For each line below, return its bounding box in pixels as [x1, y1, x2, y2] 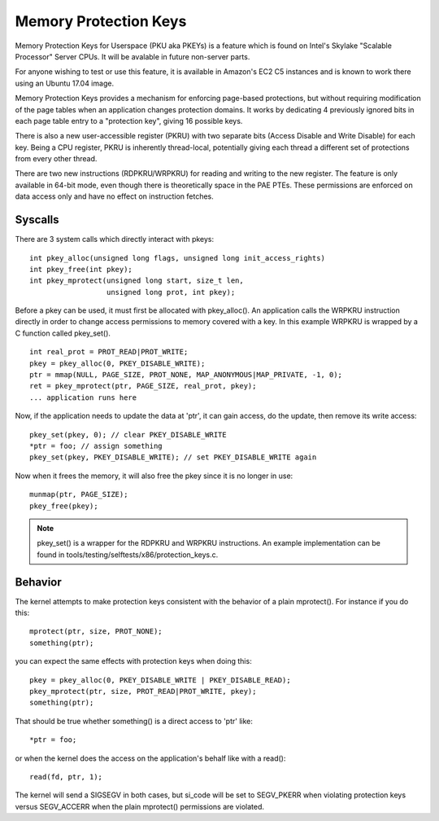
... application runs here [29, 393, 137, 402]
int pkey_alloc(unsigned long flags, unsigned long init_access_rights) [29, 253, 325, 262]
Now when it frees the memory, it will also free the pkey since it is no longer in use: [15, 471, 293, 481]
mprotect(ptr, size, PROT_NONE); [29, 627, 163, 636]
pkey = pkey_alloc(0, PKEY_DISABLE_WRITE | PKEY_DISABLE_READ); [29, 675, 292, 684]
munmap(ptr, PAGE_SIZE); [29, 490, 128, 499]
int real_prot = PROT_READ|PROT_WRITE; [29, 347, 189, 357]
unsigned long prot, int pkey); [106, 288, 236, 296]
